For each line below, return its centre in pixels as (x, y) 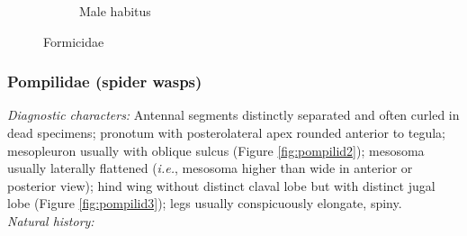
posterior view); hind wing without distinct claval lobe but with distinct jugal (221, 185)
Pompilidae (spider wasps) (105, 82)
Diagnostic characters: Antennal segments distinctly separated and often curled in (233, 115)
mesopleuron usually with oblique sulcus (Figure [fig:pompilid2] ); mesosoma (216, 150)
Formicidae (74, 41)
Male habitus (115, 11)
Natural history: (51, 220)
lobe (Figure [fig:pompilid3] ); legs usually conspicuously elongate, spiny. (205, 203)
